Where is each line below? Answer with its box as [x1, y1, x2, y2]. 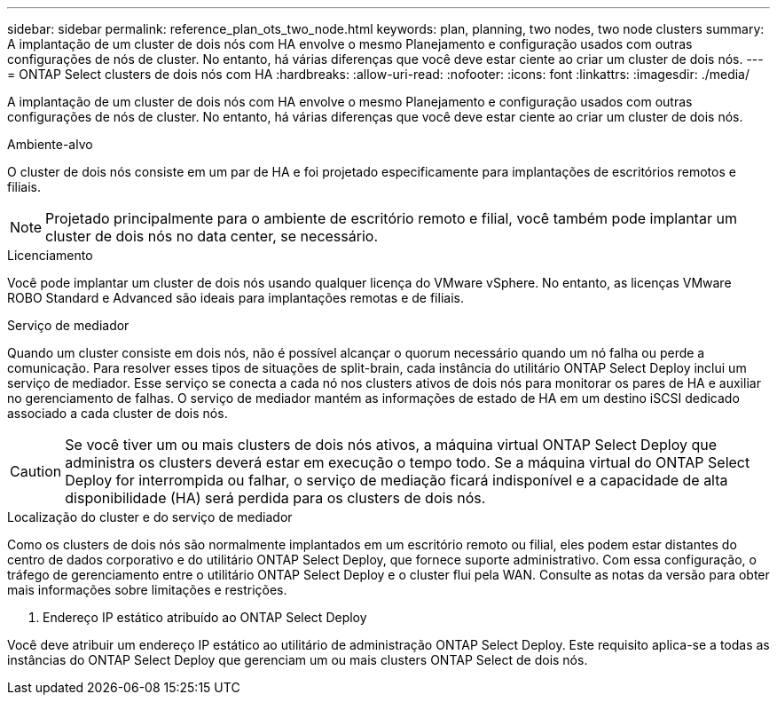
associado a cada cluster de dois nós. [7, 406, 228, 421]
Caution [10, 462, 62, 480]
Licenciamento [7, 248, 93, 263]
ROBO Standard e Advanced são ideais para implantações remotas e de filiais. [7, 290, 464, 305]
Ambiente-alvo [7, 137, 93, 152]
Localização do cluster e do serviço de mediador [7, 509, 293, 525]
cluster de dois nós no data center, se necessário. [45, 227, 378, 245]
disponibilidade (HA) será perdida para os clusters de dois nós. [65, 489, 486, 507]
